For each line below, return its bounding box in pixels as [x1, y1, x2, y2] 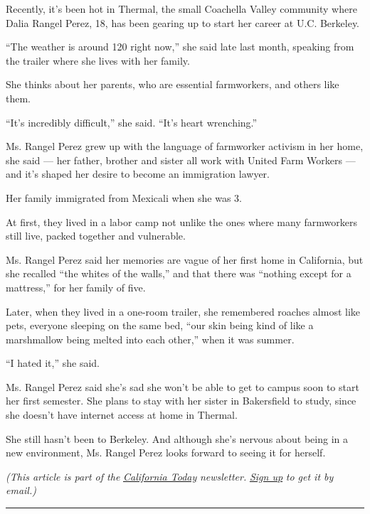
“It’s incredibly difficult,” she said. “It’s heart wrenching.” [6, 114, 258, 129]
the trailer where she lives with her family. [6, 53, 190, 68]
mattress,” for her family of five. [6, 279, 146, 294]
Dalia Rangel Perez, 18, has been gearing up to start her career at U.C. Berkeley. [6, 15, 359, 30]
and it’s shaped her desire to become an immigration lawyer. [6, 166, 270, 181]
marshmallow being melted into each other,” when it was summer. [6, 331, 295, 346]
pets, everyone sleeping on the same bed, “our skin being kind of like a [6, 318, 314, 333]
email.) [6, 483, 36, 498]
